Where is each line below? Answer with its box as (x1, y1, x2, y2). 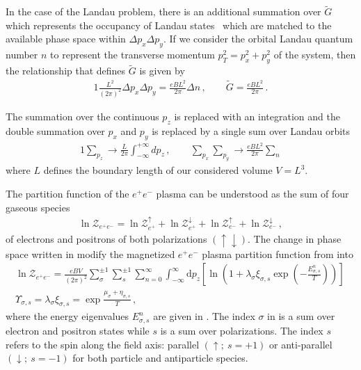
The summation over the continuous (6, 108, 159, 123)
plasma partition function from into (202, 246, 353, 261)
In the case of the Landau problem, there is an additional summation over (6, 4, 321, 19)
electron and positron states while (6, 323, 150, 337)
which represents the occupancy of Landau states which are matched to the (6, 17, 332, 32)
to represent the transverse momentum (50, 47, 215, 62)
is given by (139, 63, 185, 78)
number (6, 47, 38, 62)
